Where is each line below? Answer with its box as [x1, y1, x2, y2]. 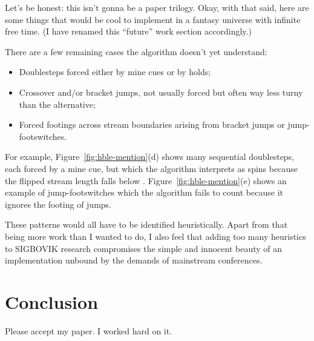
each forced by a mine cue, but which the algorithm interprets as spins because [5, 162, 298, 174]
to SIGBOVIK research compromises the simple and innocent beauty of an [5, 242, 283, 254]
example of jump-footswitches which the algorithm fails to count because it [5, 186, 283, 199]
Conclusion [5, 289, 99, 314]
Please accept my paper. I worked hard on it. [5, 324, 172, 337]
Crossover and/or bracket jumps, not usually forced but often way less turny [19, 85, 303, 98]
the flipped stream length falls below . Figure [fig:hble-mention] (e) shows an [5, 174, 287, 187]
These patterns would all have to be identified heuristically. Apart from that [5, 218, 288, 231]
